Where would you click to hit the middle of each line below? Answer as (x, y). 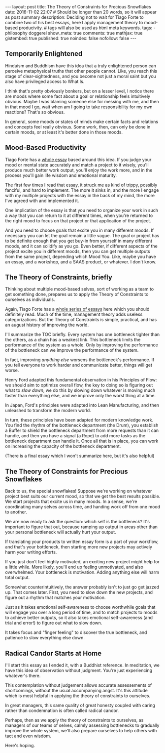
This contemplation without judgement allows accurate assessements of (79, 685)
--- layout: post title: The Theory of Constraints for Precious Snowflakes (78, 7)
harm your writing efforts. (31, 552)
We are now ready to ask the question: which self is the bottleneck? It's (78, 522)
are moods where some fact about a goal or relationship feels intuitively (78, 96)
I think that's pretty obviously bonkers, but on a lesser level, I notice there (80, 91)
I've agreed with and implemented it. (42, 201)
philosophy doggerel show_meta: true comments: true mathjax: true (74, 33)
